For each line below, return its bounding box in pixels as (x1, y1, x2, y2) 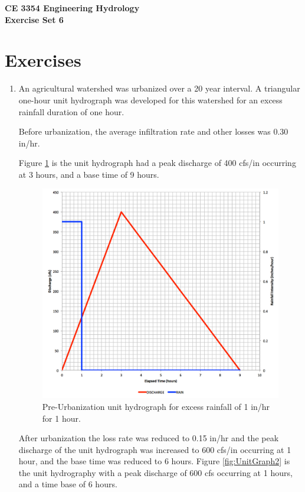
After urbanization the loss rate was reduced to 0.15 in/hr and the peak (18, 432, 279, 444)
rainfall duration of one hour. (18, 105, 124, 118)
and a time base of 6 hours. (18, 478, 117, 490)
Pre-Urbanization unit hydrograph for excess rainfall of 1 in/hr (42, 400, 270, 412)
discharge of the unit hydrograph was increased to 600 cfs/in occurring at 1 (18, 443, 291, 455)
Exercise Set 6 (5, 13, 64, 25)
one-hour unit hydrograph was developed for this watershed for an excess (18, 93, 283, 106)
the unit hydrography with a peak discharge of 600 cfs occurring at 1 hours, (18, 466, 293, 478)
